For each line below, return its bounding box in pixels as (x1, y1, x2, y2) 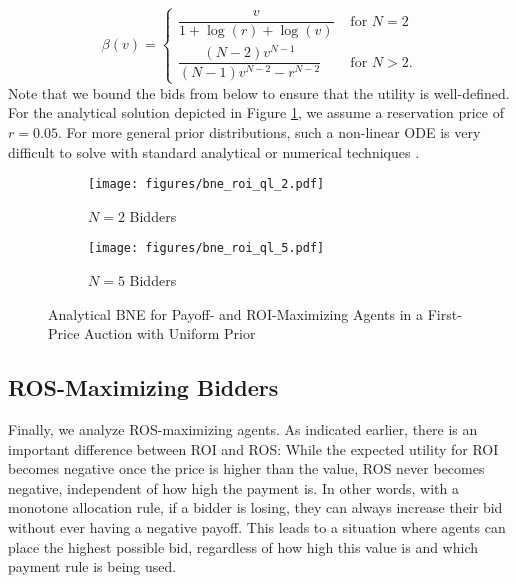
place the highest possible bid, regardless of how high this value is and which (8, 536, 479, 557)
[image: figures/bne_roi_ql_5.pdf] (88, 241, 325, 256)
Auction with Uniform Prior (84, 323, 256, 344)
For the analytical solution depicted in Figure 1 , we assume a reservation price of (8, 102, 504, 123)
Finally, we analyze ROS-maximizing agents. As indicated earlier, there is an (8, 419, 478, 440)
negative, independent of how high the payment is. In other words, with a (8, 477, 459, 498)
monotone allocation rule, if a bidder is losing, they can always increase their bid (8, 497, 503, 518)
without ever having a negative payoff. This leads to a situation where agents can (8, 517, 506, 538)
